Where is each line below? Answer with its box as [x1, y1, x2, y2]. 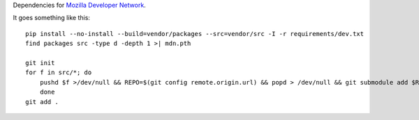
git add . [25, 98, 59, 105]
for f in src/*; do [25, 69, 92, 76]
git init [25, 59, 55, 67]
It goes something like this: [13, 14, 91, 22]
